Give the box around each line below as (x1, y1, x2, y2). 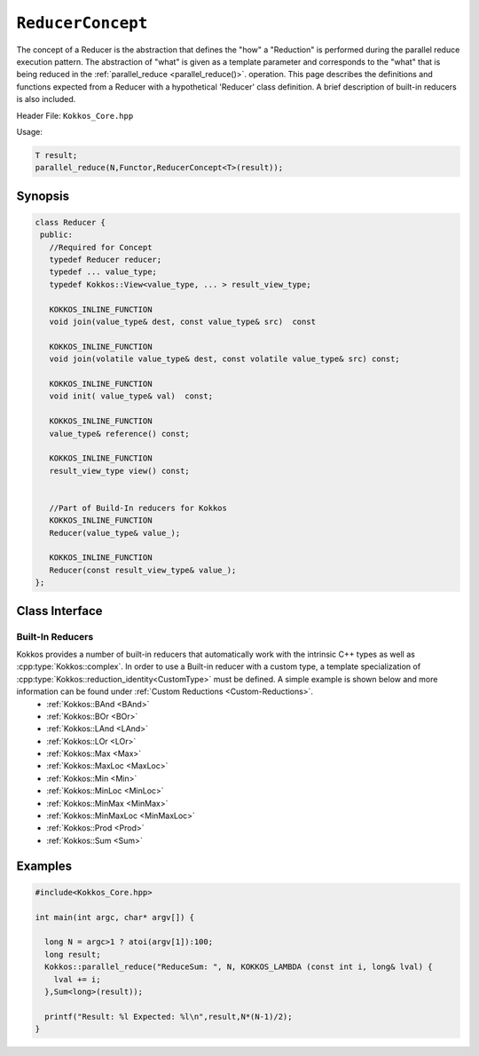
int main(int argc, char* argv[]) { (35, 912, 195, 922)
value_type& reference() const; (49, 429, 190, 438)
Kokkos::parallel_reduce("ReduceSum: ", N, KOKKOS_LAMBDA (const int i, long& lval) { (44, 962, 434, 972)
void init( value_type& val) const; (49, 391, 213, 401)
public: (40, 230, 74, 240)
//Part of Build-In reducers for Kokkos (49, 502, 228, 513)
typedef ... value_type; (49, 267, 157, 277)
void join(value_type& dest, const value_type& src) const (49, 316, 317, 327)
